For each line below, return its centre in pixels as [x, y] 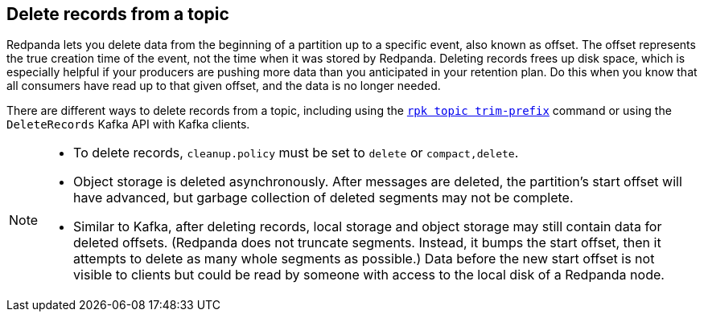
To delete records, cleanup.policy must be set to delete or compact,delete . [296, 153]
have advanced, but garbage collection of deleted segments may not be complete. [323, 198]
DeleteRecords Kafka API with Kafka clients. [128, 124]
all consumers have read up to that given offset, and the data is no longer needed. [224, 86]
